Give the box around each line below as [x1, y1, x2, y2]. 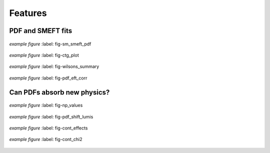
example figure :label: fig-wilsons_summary [9, 63, 99, 69]
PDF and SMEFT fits [9, 26, 72, 35]
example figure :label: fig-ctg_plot [9, 52, 79, 58]
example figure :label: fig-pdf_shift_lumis [9, 113, 93, 119]
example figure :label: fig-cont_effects [9, 125, 88, 131]
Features [9, 7, 47, 18]
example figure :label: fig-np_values [9, 102, 83, 108]
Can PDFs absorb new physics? [9, 88, 110, 96]
